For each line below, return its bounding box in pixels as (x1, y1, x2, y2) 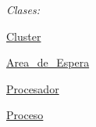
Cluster (6, 27, 41, 44)
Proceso (6, 107, 44, 123)
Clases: (6, 2, 40, 17)
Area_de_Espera (6, 54, 90, 71)
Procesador (6, 80, 59, 96)
